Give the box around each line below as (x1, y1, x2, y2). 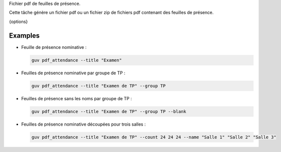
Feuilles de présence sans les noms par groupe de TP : (21, 95, 132, 101)
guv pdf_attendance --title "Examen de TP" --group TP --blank (31, 109, 187, 114)
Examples (9, 31, 40, 40)
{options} (9, 19, 28, 24)
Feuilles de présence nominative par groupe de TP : (21, 70, 126, 76)
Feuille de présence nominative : (21, 44, 86, 50)
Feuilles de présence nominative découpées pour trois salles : (21, 121, 146, 127)
